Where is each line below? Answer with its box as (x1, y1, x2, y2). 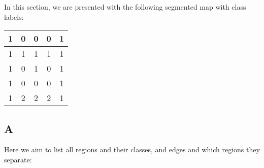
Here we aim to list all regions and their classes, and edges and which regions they (4, 144, 260, 155)
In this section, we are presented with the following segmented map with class (4, 2, 246, 12)
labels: (4, 11, 24, 22)
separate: (4, 154, 32, 164)
